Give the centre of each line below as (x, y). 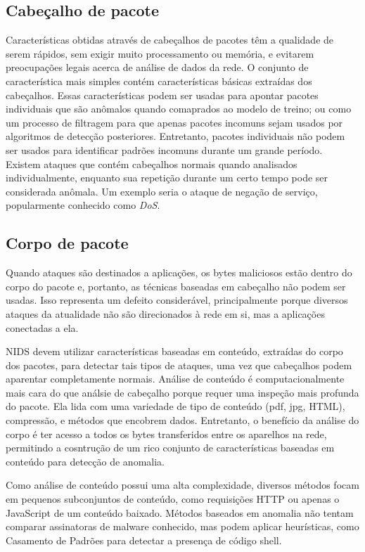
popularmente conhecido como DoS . (83, 205)
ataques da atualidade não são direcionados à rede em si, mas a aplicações (165, 313)
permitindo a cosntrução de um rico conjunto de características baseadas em (170, 448)
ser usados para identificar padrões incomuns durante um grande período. (164, 149)
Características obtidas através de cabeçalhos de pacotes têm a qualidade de (170, 40)
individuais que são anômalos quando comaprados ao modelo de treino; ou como (179, 109)
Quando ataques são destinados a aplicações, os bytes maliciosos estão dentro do (179, 272)
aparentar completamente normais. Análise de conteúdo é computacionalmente (175, 379)
